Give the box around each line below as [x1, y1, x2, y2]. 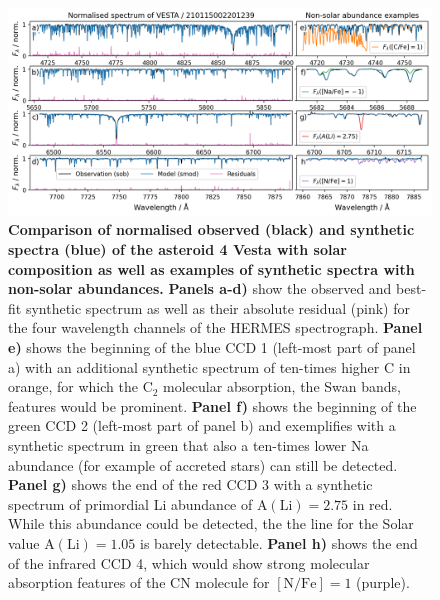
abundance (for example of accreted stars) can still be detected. [8, 454, 398, 475]
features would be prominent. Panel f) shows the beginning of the [8, 395, 417, 416]
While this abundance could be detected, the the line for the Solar [8, 513, 414, 534]
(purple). [356, 572, 410, 593]
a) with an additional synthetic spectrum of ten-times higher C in [8, 356, 411, 377]
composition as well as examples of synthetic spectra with [8, 258, 415, 279]
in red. [352, 493, 393, 514]
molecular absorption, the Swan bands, [163, 376, 401, 397]
